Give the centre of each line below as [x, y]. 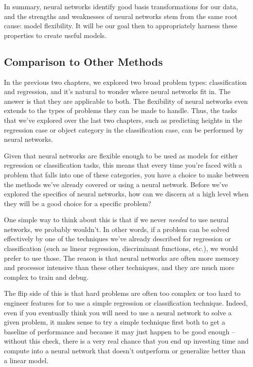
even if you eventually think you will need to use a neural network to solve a [118, 312]
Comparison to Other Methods [83, 61]
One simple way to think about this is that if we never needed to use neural [116, 220]
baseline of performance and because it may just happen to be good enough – [120, 331]
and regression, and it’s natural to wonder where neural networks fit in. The [117, 91]
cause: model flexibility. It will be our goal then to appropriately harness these [121, 26]
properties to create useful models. [55, 35]
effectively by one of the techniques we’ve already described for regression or [117, 239]
